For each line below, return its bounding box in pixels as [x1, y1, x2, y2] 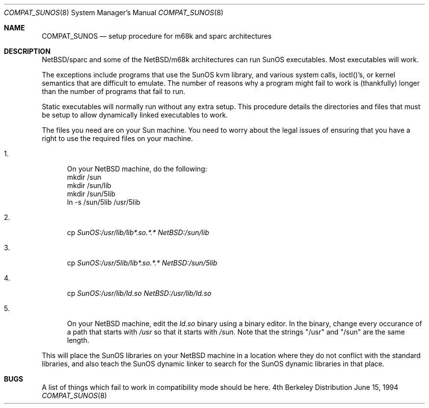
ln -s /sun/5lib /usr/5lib [67, 198, 141, 206]
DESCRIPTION [4, 47, 51, 55]
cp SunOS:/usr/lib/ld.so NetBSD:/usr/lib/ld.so [67, 289, 212, 297]
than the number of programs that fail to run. [42, 87, 186, 96]
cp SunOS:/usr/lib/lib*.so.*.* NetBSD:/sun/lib [67, 228, 209, 237]
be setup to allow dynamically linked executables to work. [42, 111, 228, 119]
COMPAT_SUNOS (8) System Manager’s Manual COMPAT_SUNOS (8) [4, 8, 224, 17]
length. [67, 336, 90, 344]
